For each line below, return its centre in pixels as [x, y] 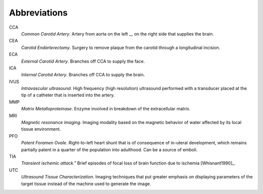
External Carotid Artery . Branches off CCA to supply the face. [83, 61]
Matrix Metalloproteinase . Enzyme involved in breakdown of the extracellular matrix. [106, 109]
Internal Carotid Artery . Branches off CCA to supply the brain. [83, 75]
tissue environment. [41, 129]
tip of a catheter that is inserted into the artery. [68, 95]
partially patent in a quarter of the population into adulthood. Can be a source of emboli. [109, 150]
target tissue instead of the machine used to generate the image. [86, 184]
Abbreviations [38, 13]
